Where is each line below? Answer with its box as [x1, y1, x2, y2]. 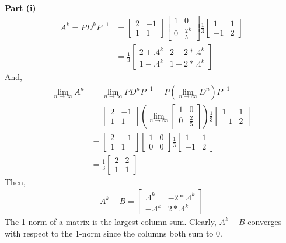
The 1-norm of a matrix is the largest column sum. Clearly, [5, 216, 217, 228]
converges [247, 216, 282, 228]
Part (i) [5, 2, 36, 13]
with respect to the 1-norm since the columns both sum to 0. [5, 227, 222, 239]
